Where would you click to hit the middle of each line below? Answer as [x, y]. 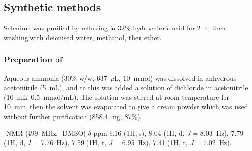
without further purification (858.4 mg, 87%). [73, 116]
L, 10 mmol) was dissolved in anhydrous [176, 77]
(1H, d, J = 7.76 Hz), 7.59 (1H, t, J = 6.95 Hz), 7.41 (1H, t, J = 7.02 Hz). [118, 142]
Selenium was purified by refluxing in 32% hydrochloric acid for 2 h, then [115, 28]
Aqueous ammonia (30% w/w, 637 [56, 77]
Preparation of [33, 59]
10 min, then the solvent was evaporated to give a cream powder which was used [126, 106]
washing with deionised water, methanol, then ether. [83, 37]
